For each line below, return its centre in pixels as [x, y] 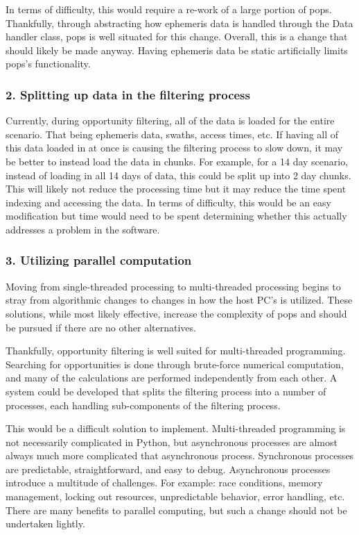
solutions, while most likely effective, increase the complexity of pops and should [176, 313]
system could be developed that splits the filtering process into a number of [166, 391]
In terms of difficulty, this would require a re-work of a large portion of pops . [169, 9]
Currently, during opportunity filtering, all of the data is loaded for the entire [170, 121]
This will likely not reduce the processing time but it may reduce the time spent [176, 189]
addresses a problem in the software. [83, 229]
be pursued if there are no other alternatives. [101, 327]
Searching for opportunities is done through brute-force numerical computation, [175, 364]
